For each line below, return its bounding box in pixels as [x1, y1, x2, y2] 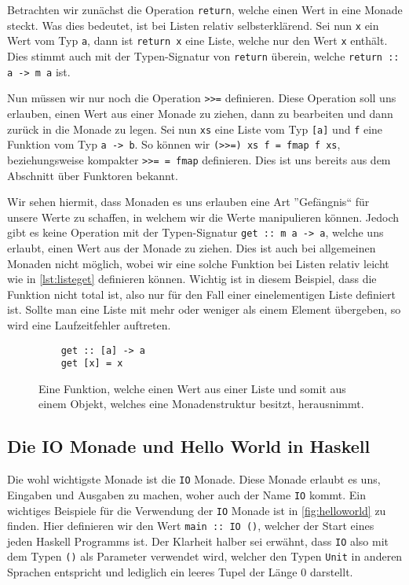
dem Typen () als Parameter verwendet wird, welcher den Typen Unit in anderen [7, 548, 403, 565]
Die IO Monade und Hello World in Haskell [7, 434, 371, 458]
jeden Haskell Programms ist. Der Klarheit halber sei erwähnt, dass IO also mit [7, 532, 389, 549]
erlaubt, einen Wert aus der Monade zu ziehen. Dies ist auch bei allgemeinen [7, 239, 376, 256]
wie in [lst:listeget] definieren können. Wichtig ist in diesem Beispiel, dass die [7, 270, 377, 287]
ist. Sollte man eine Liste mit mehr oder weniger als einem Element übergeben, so [7, 301, 401, 318]
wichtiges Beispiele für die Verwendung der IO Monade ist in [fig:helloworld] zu [7, 502, 386, 518]
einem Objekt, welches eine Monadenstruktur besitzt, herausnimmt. [38, 396, 364, 412]
